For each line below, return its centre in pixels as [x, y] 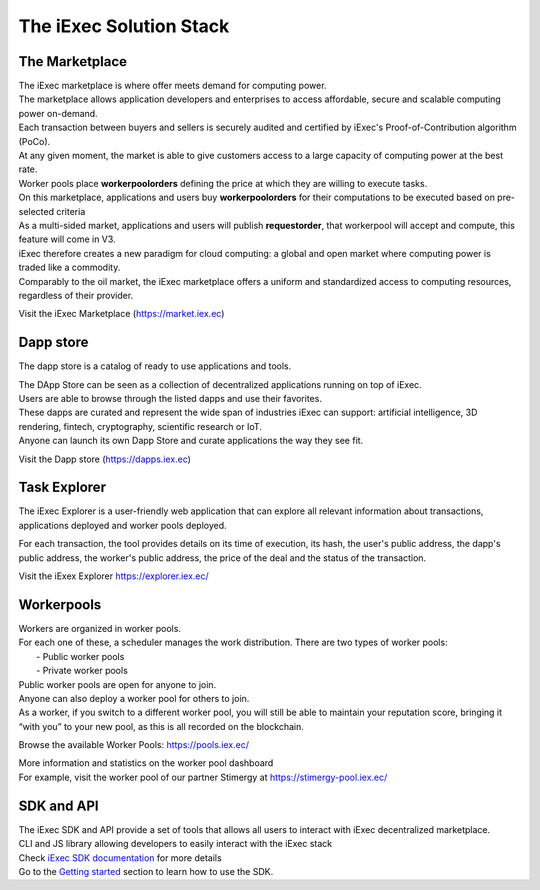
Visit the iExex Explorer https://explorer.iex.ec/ [113, 576]
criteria [71, 211]
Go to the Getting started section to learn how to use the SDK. [146, 871]
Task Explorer [62, 487]
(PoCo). [34, 141]
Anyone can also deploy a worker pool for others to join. [134, 698]
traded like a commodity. [69, 267]
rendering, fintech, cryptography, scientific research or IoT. [140, 426]
